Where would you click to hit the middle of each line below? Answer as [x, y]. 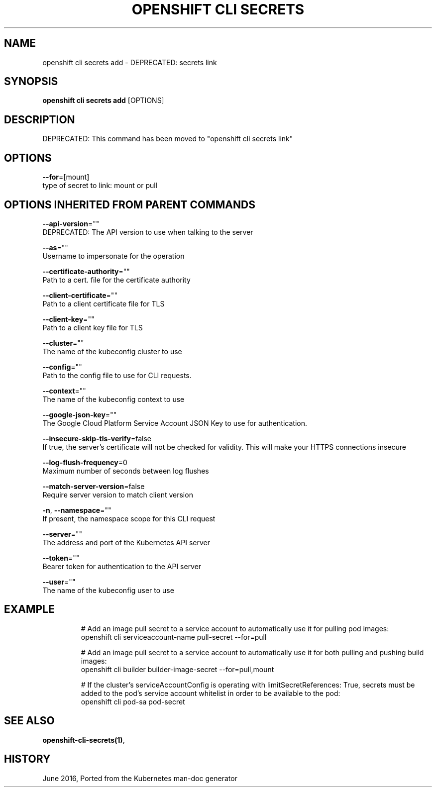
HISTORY [27, 759]
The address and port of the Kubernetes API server [126, 542]
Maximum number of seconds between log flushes [126, 471]
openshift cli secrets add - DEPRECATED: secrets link [130, 62]
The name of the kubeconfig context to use [113, 399]
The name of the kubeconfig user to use [108, 590]
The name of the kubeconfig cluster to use [112, 351]
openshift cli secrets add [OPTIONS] [103, 100]
